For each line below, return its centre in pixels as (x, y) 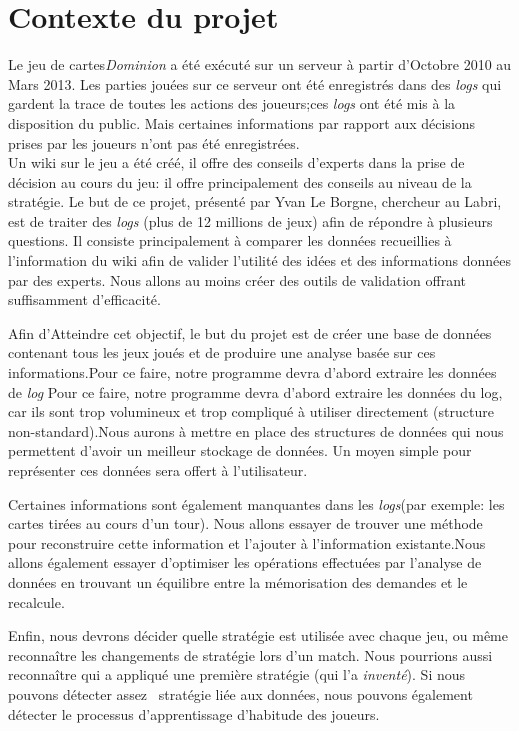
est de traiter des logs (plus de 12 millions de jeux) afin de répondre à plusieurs (250, 220)
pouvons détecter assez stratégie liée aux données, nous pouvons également (240, 693)
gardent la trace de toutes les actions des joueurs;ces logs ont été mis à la (232, 103)
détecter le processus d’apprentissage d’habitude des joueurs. (194, 713)
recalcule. (36, 601)
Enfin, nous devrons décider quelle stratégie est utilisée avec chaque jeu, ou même (258, 635)
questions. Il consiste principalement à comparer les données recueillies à (230, 240)
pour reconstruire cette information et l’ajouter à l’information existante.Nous (247, 542)
